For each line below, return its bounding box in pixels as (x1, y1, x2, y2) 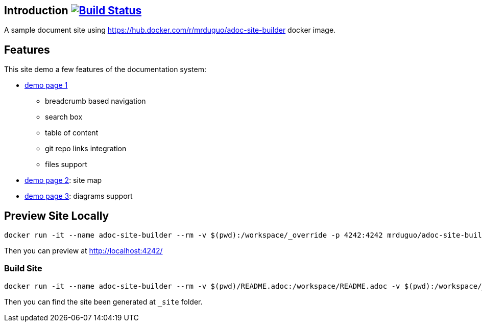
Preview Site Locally (4, 209, 109, 222)
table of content (45, 128, 99, 137)
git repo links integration (45, 144, 127, 153)
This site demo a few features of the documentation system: (4, 65, 206, 74)
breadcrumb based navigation (45, 97, 146, 106)
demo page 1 (25, 81, 68, 90)
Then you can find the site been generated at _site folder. (4, 297, 203, 306)
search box (45, 112, 83, 122)
